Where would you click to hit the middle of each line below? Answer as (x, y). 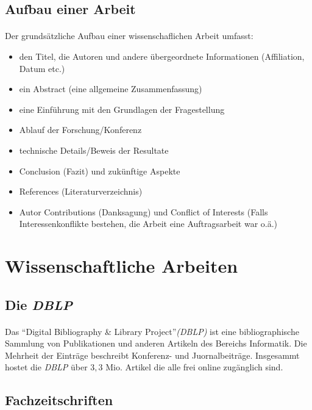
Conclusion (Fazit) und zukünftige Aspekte (100, 171)
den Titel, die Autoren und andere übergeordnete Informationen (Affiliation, (162, 56)
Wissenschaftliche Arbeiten (122, 266)
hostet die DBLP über (46, 367)
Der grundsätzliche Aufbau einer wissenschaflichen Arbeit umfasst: (129, 36)
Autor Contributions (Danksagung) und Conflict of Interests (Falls (144, 211)
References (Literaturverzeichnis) (81, 191)
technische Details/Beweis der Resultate (94, 150)
